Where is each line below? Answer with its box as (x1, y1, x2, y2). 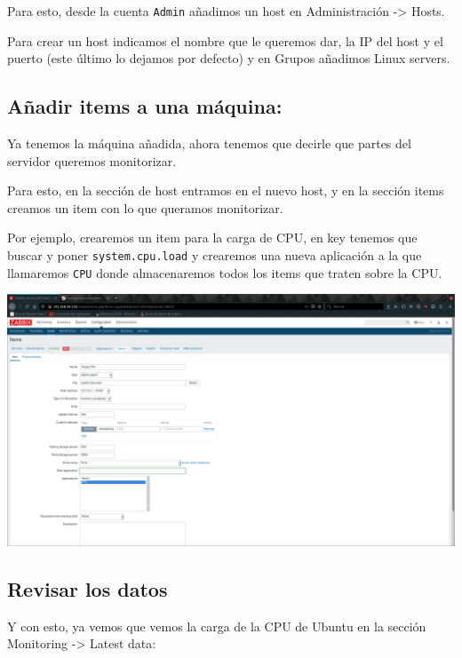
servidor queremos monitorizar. (7, 151, 177, 170)
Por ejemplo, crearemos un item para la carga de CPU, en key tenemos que (7, 228, 418, 247)
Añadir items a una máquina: (7, 92, 283, 120)
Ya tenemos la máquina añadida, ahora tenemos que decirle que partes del (7, 134, 411, 153)
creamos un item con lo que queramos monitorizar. (7, 198, 283, 217)
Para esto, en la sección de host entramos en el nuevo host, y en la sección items (7, 181, 444, 200)
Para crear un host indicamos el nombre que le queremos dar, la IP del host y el (7, 31, 443, 50)
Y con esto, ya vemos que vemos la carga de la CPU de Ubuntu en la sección (7, 616, 426, 635)
